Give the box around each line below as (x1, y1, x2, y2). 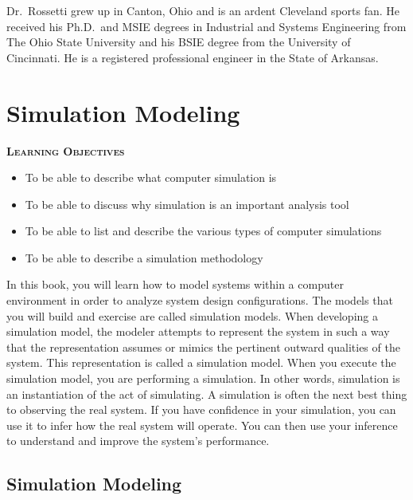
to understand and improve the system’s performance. (6, 432, 270, 449)
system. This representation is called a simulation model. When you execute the (6, 354, 396, 371)
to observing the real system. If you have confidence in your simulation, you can (6, 401, 396, 418)
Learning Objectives (6, 142, 125, 159)
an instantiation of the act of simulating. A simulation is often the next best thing (6, 385, 407, 402)
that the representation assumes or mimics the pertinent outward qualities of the (6, 338, 400, 355)
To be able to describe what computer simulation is (25, 169, 277, 186)
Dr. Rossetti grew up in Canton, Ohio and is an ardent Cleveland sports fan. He (6, 2, 400, 18)
